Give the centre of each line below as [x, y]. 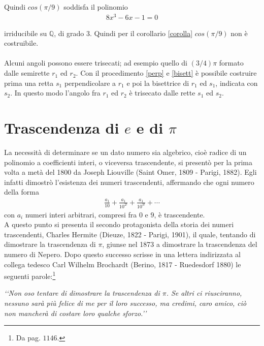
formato [231, 63]
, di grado [69, 33]
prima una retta [29, 83]
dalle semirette [27, 73]
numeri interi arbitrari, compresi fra [81, 214]
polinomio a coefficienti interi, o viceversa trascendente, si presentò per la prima [128, 162]
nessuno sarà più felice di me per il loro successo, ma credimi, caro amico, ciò [125, 303]
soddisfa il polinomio [96, 7]
